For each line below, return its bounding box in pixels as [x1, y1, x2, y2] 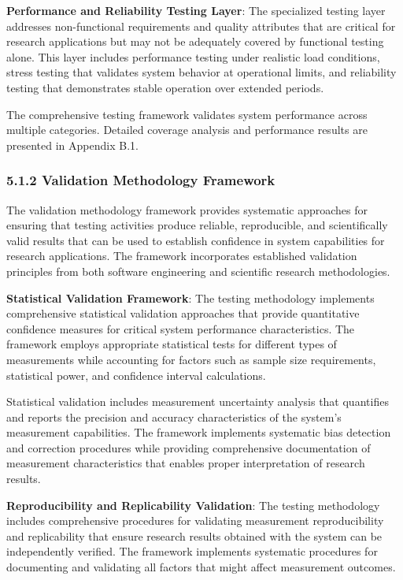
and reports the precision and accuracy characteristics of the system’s [6, 408, 342, 425]
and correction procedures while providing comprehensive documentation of [6, 439, 371, 455]
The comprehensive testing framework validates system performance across [6, 106, 368, 122]
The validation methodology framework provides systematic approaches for [6, 201, 368, 217]
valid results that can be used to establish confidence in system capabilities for [6, 232, 385, 248]
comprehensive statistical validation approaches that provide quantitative [6, 305, 360, 322]
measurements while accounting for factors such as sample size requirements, [6, 351, 376, 367]
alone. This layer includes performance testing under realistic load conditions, [6, 48, 380, 65]
